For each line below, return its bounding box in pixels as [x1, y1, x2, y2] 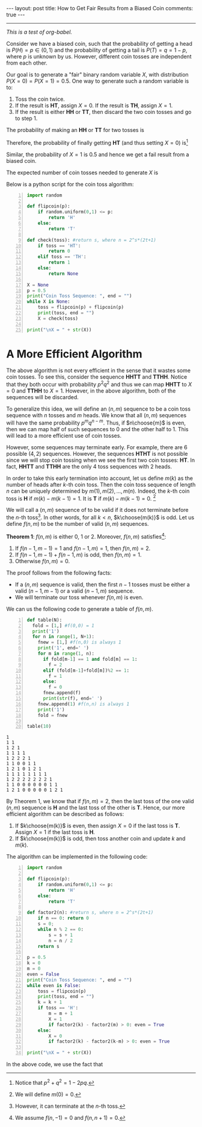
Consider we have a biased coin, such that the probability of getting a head [6, 40, 192, 47]
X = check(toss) [37, 315, 79, 321]
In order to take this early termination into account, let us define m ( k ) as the [6, 475, 194, 482]
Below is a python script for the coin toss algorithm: [6, 180, 134, 188]
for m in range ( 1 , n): [37, 651, 95, 657]
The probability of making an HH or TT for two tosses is [6, 127, 144, 133]
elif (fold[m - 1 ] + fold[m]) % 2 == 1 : [43, 668, 130, 674]
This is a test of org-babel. [6, 28, 72, 36]
